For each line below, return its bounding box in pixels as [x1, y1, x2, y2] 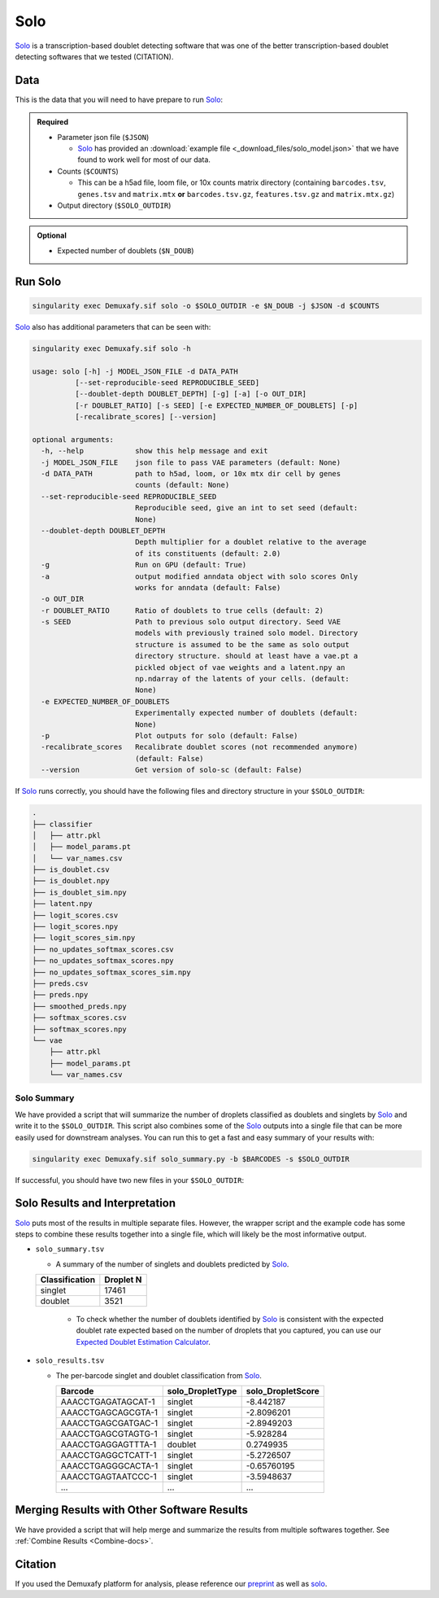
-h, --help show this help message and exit [41, 446, 268, 456]
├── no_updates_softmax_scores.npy [32, 957, 174, 965]
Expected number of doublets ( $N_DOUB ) [57, 245, 194, 256]
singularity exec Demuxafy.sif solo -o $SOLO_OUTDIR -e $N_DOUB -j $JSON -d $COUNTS [32, 301, 380, 310]
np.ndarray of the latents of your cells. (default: [134, 674, 350, 684]
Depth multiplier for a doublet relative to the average [134, 537, 367, 547]
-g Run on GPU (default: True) [41, 560, 247, 570]
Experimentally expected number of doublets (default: [134, 708, 359, 718]
